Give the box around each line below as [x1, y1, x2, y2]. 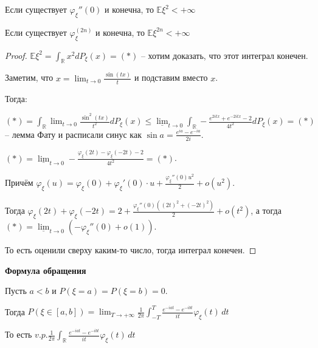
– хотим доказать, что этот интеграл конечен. [140, 49, 308, 61]
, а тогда [251, 204, 282, 217]
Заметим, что [5, 71, 54, 84]
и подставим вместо [134, 71, 208, 84]
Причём [5, 176, 33, 189]
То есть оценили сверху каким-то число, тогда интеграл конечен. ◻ [5, 244, 257, 256]
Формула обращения [5, 264, 86, 276]
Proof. [5, 49, 27, 61]
